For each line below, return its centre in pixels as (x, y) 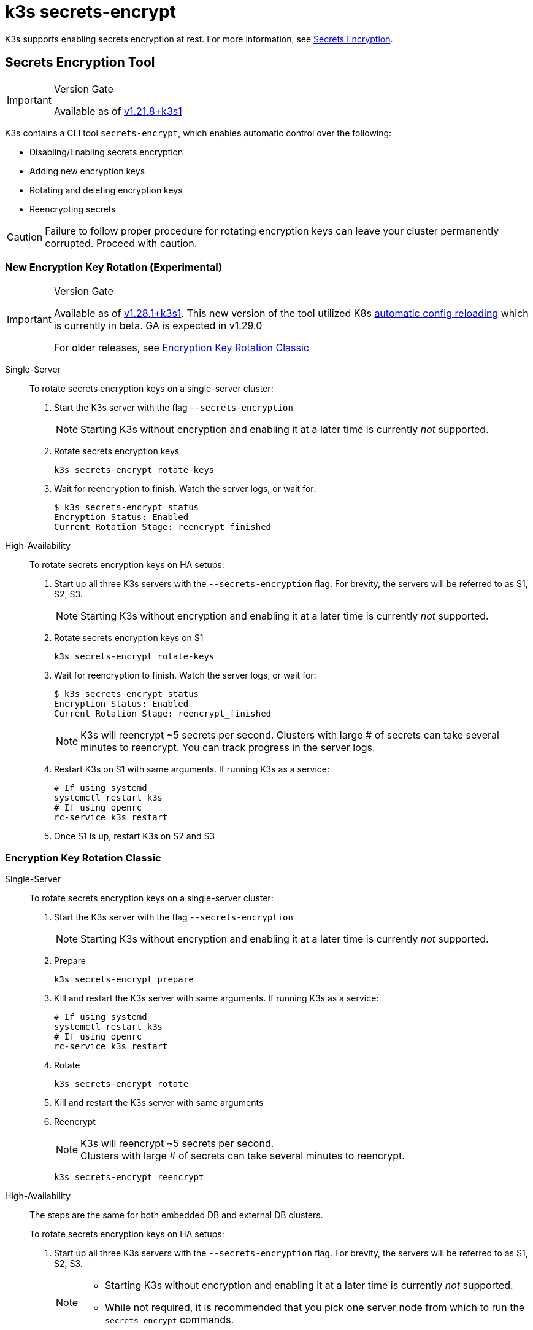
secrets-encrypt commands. (170, 1320)
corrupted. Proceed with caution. (121, 243)
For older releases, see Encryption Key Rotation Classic (181, 348)
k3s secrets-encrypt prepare (124, 980)
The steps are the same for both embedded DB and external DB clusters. (176, 1215)
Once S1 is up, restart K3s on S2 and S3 (135, 836)
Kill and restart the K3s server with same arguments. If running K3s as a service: (217, 998)
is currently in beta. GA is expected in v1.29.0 (158, 326)
